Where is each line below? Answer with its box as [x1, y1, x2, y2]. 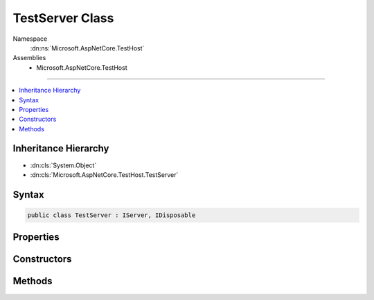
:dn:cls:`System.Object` [30, 161, 97, 169]
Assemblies [12, 54, 46, 62]
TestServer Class [12, 10, 114, 26]
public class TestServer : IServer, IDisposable [27, 211, 196, 219]
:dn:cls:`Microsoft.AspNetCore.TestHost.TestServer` [30, 170, 179, 179]
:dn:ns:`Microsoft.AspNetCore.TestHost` [30, 44, 145, 52]
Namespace [12, 35, 48, 43]
